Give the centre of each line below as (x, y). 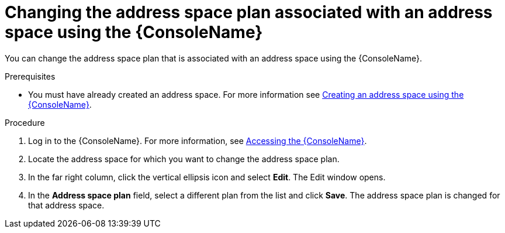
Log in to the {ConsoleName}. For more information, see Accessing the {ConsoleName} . (198, 141)
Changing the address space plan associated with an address (249, 12)
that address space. (66, 205)
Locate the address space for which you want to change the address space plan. (184, 159)
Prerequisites (30, 76)
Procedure (25, 122)
